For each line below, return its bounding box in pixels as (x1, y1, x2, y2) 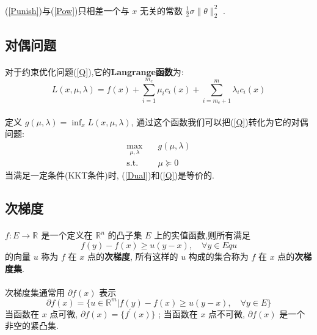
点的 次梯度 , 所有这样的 (87, 249, 178, 262)
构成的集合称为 (188, 249, 249, 262)
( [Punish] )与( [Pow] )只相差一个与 (5, 4, 129, 17)
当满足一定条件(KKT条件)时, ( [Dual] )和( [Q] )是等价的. (5, 169, 214, 182)
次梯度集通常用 (5, 285, 65, 298)
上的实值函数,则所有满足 (154, 229, 251, 241)
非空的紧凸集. (5, 319, 59, 332)
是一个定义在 (41, 229, 93, 241)
